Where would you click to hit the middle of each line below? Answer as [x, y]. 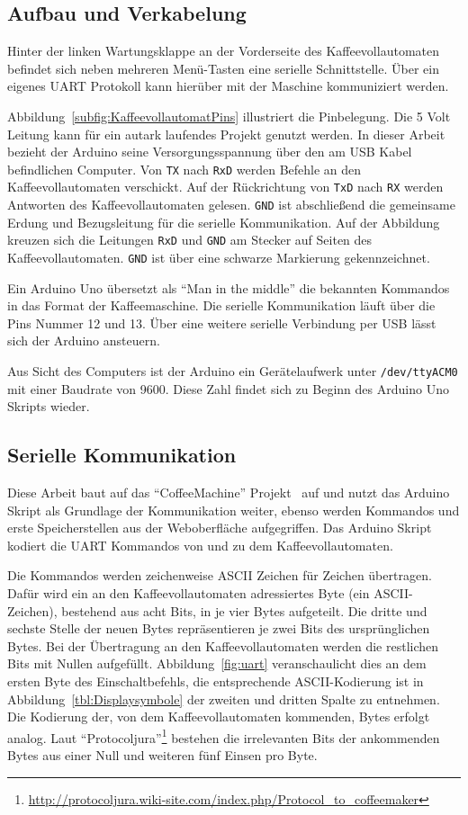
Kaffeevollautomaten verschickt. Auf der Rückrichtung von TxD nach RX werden [225, 187]
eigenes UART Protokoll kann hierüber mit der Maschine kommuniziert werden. [228, 86]
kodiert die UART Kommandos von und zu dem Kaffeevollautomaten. [200, 545]
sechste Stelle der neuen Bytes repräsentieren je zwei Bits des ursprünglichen [219, 628]
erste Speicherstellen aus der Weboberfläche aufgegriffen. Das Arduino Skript [220, 528]
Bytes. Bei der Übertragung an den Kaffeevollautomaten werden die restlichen [223, 645]
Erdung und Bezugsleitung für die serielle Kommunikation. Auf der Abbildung [224, 222]
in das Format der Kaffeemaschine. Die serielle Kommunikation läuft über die [221, 305]
